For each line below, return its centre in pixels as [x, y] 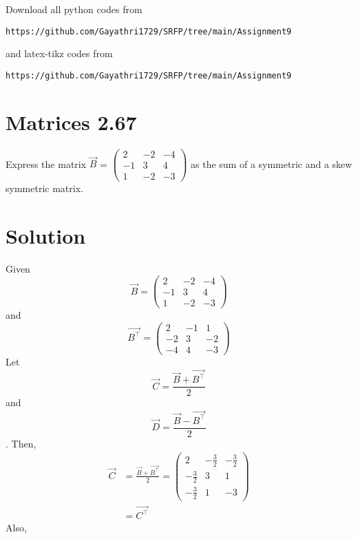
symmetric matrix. [44, 188]
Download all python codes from [74, 9]
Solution [46, 235]
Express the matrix [46, 163]
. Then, [21, 443]
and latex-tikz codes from [59, 53]
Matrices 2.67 [71, 121]
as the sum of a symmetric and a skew [272, 163]
